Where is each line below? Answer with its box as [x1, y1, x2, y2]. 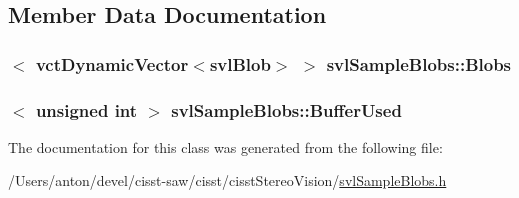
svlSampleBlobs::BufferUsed [171, 97, 402, 122]
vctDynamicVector [35, 51, 189, 76]
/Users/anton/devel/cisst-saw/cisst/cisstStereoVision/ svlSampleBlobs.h [8, 170, 447, 191]
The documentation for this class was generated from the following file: [8, 136, 443, 157]
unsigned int [35, 97, 138, 122]
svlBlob [209, 51, 271, 76]
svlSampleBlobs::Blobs [326, 51, 512, 76]
